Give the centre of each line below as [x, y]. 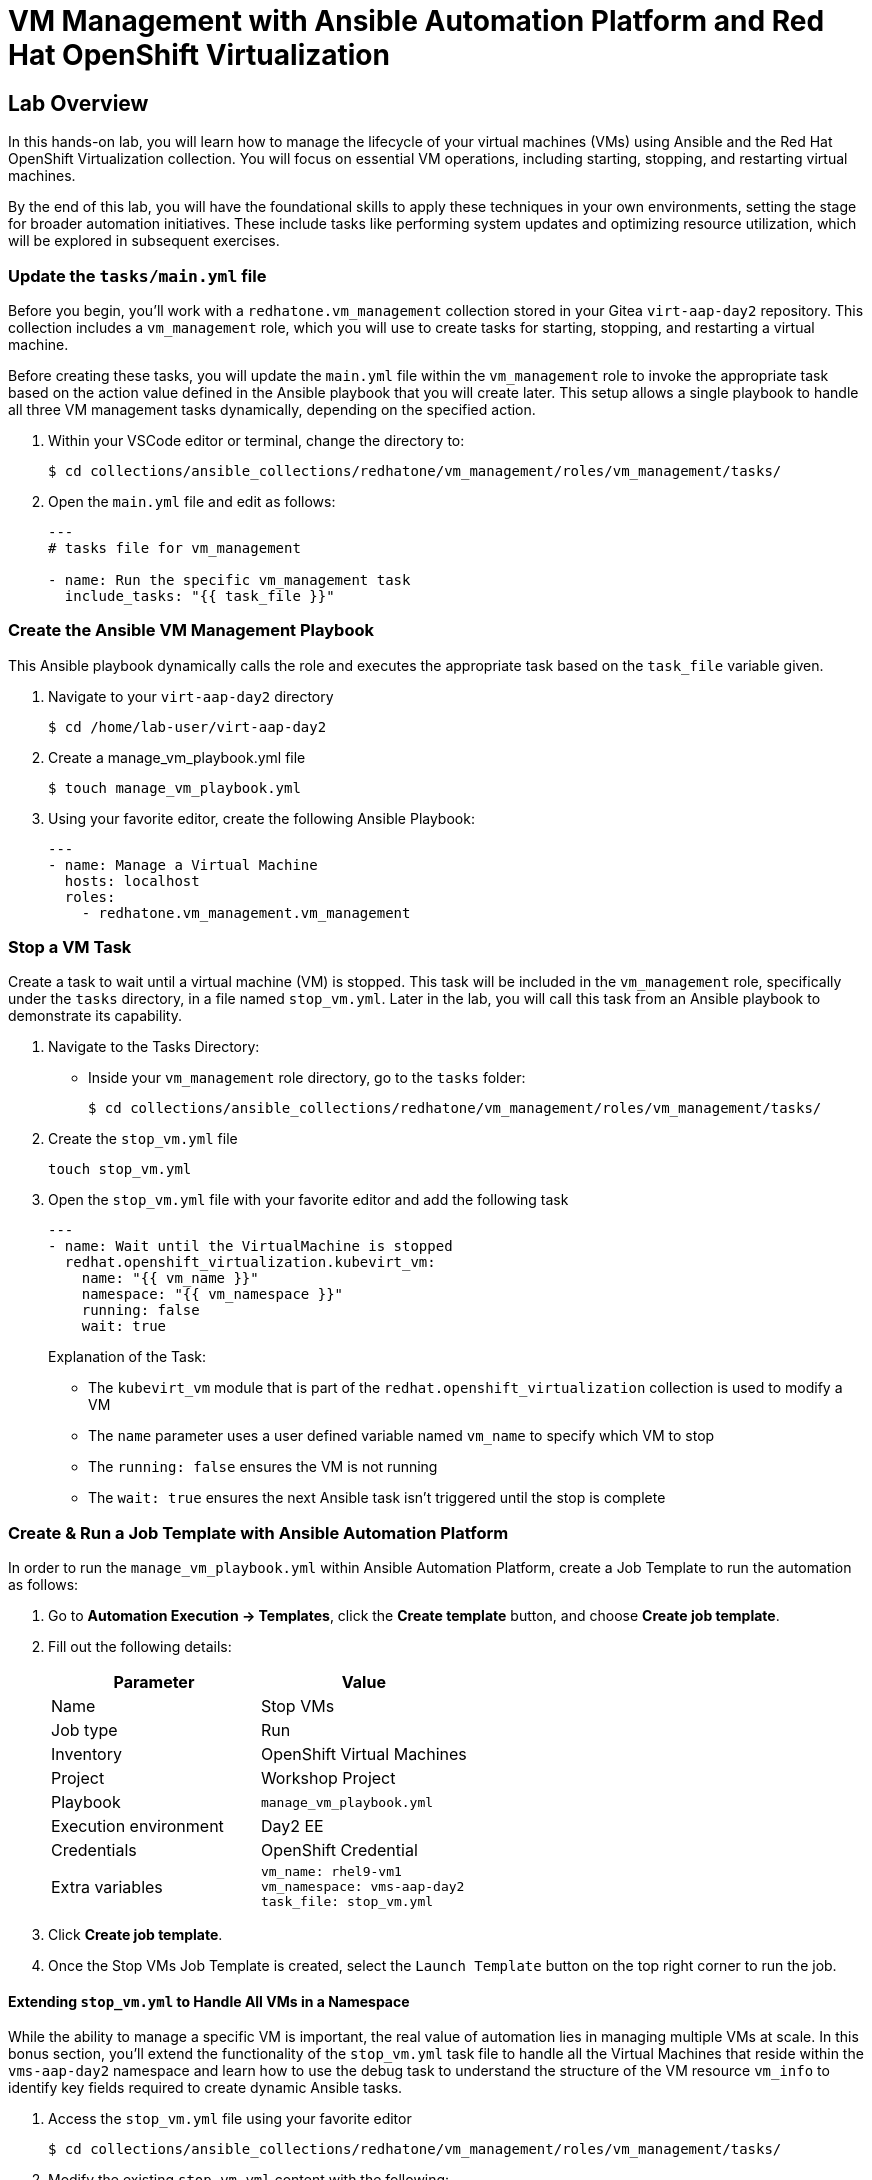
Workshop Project [328, 1778]
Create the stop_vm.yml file [143, 1139]
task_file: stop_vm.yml [347, 1902]
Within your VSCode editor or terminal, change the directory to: [256, 440]
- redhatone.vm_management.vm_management [246, 912]
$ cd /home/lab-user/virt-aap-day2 [187, 726]
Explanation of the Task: [127, 1357]
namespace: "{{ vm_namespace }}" [212, 1294]
